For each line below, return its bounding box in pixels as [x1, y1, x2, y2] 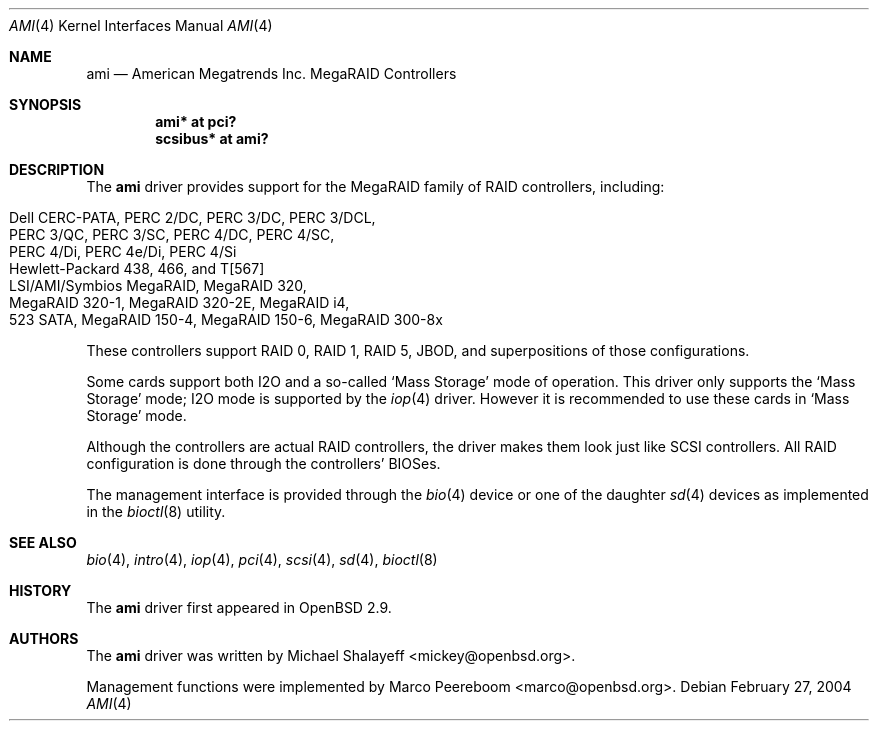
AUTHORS [9, 630, 79, 647]
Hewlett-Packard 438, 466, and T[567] [9, 260, 265, 277]
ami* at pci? [155, 113, 237, 130]
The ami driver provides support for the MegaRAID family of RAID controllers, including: [86, 178, 665, 195]
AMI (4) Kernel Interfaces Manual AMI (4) [9, 17, 273, 34]
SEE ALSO [9, 534, 77, 551]
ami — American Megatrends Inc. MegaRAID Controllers [86, 65, 457, 82]
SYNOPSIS [9, 96, 82, 113]
